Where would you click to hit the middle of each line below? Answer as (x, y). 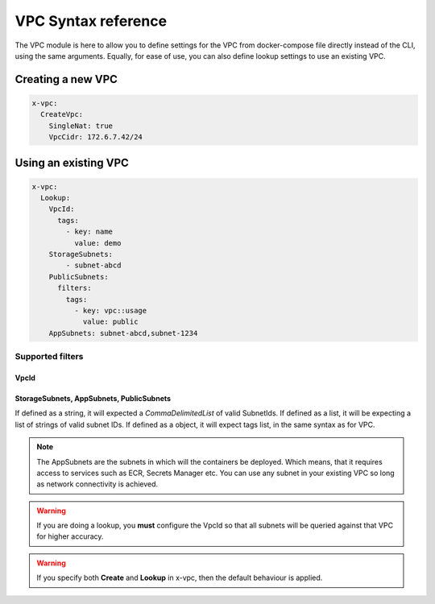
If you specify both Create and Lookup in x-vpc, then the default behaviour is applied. (180, 578)
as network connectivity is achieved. (97, 484)
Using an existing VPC (72, 162)
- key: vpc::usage (110, 310)
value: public (110, 322)
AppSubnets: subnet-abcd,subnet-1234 (123, 333)
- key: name (89, 232)
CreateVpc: (62, 114)
